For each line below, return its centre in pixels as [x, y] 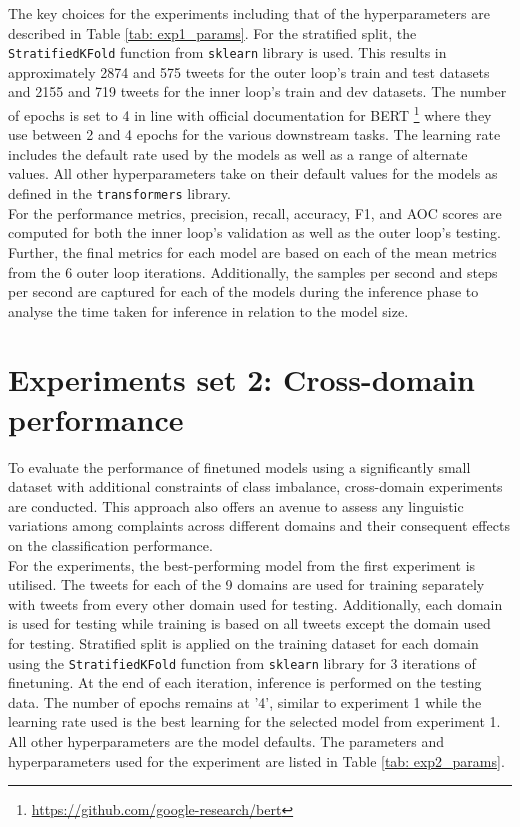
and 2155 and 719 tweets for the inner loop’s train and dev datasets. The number [257, 91]
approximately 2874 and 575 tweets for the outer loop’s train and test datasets [249, 71]
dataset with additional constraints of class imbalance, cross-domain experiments [255, 486]
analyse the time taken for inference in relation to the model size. [208, 310]
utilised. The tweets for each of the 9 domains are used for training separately [246, 584]
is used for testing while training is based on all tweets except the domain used [249, 623]
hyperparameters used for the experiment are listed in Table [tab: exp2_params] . [256, 760]
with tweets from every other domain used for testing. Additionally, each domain [255, 603]
